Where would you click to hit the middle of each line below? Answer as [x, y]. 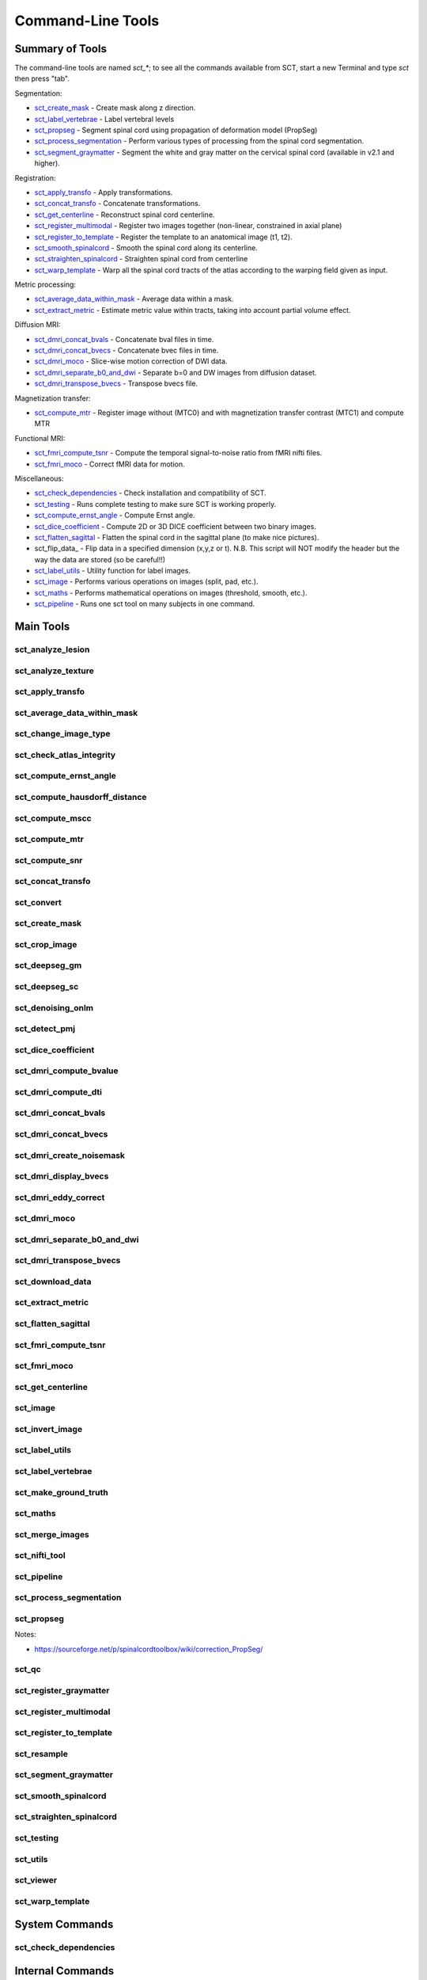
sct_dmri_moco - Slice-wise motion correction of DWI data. [131, 361]
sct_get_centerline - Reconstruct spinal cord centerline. [125, 215]
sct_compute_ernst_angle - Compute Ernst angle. [115, 516]
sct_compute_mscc [53, 818]
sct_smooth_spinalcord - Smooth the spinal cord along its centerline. [146, 247]
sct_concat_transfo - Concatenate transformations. [117, 204]
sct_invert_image [49, 1429]
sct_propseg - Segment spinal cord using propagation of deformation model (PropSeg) [176, 130]
